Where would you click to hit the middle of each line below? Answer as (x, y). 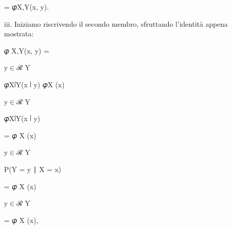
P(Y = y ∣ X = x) (33, 169)
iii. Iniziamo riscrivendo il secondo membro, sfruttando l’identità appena (116, 23)
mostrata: (19, 34)
